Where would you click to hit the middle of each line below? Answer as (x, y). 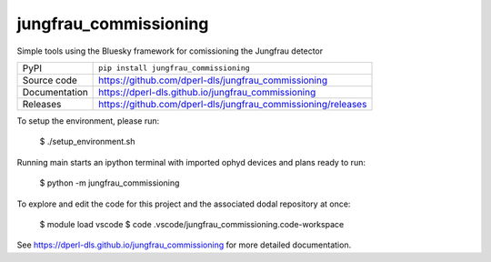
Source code (50, 80)
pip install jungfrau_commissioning (174, 68)
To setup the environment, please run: (88, 121)
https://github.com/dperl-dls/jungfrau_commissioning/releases (233, 104)
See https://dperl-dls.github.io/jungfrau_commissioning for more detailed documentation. (184, 245)
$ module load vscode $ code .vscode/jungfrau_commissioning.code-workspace (192, 224)
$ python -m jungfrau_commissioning (110, 183)
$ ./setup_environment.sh (87, 142)
